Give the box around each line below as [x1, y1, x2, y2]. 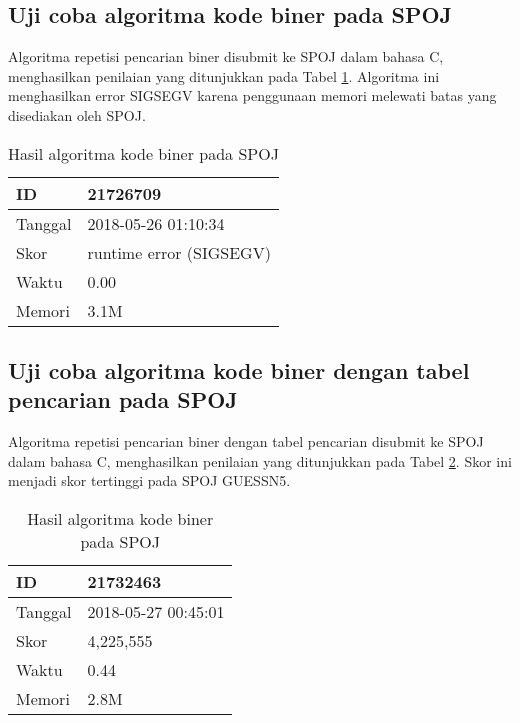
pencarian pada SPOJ [8, 384, 238, 415]
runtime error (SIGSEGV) [87, 240, 271, 264]
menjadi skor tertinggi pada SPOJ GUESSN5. [8, 470, 291, 491]
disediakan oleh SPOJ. [8, 104, 146, 125]
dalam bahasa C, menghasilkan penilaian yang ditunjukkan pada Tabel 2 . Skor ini [8, 450, 512, 471]
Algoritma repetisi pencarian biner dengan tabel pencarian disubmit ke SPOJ [8, 431, 484, 452]
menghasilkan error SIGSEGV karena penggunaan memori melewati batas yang [8, 85, 497, 106]
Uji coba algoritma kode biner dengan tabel [8, 354, 470, 385]
